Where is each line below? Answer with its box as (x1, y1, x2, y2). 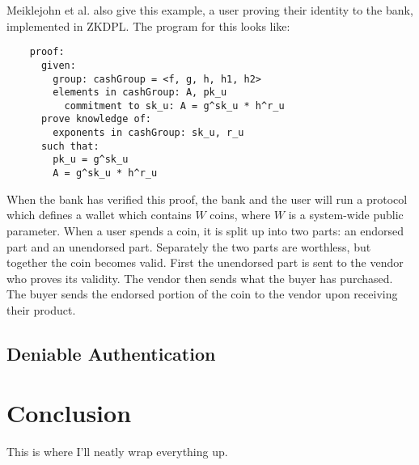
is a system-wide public (288, 206, 404, 223)
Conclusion (6, 396, 132, 429)
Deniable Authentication (6, 340, 216, 366)
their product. (6, 301, 76, 318)
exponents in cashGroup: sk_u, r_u (53, 127, 244, 139)
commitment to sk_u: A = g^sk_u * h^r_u (64, 99, 285, 112)
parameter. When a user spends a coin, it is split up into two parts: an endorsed (6, 222, 404, 239)
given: (40, 59, 76, 71)
